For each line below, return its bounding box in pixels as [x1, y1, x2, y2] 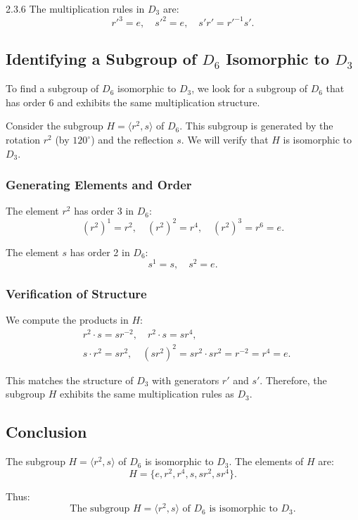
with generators [152, 372, 219, 387]
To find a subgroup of [6, 81, 99, 96]
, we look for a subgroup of [191, 81, 307, 96]
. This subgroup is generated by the [179, 118, 333, 133]
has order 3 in [74, 203, 134, 218]
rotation [6, 132, 41, 147]
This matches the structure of [6, 372, 134, 387]
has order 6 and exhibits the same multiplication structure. [6, 94, 260, 109]
